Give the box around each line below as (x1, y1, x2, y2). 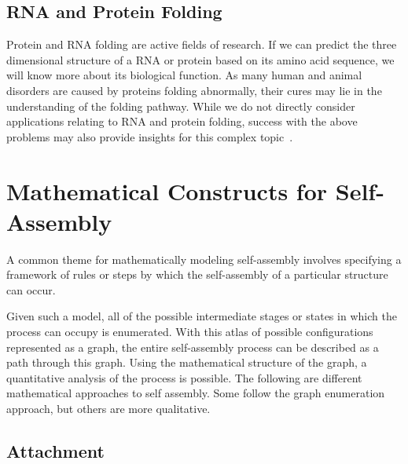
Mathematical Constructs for (6, 174, 328, 206)
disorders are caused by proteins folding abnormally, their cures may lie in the (6, 82, 382, 98)
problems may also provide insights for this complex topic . (6, 128, 293, 144)
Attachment (6, 439, 105, 462)
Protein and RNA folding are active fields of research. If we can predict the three (6, 36, 397, 53)
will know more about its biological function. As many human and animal (6, 67, 362, 83)
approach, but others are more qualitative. (6, 400, 211, 417)
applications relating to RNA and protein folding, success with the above (6, 113, 358, 130)
